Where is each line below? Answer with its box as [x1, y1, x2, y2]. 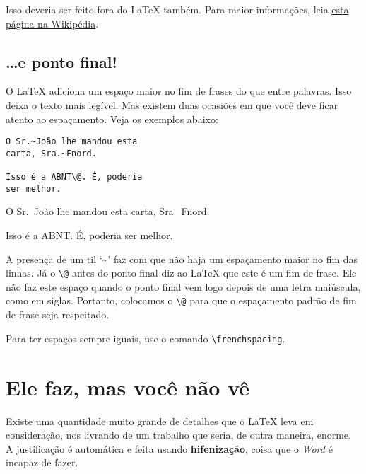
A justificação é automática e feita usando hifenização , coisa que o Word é [6, 441, 333, 456]
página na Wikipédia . [6, 16, 99, 30]
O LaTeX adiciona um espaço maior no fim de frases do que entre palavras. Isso [6, 83, 352, 98]
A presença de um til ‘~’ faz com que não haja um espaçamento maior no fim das [6, 251, 358, 266]
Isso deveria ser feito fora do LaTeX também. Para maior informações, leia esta [6, 2, 349, 16]
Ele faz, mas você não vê [6, 372, 250, 401]
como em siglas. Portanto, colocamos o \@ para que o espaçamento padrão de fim [6, 293, 357, 308]
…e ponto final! [6, 50, 117, 72]
